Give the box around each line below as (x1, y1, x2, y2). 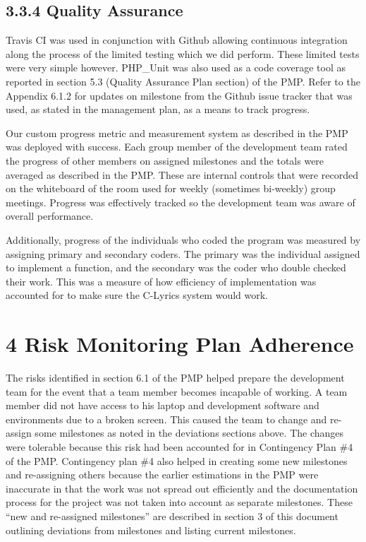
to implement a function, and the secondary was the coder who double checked (6, 260, 346, 275)
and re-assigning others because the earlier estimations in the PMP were (6, 467, 319, 482)
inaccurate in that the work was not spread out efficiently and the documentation (6, 481, 358, 495)
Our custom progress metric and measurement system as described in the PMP (6, 125, 348, 140)
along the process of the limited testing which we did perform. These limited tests (6, 46, 360, 61)
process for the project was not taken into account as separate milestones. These (6, 495, 353, 509)
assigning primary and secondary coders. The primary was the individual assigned (6, 246, 360, 261)
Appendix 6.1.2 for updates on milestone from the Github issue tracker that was (6, 88, 353, 102)
